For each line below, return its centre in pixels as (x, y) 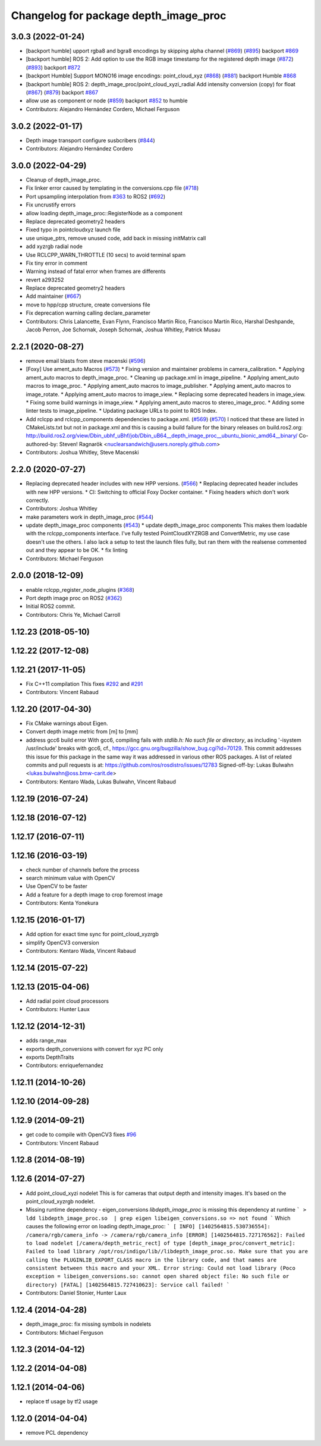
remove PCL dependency (57, 1433)
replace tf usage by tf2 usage (62, 1401)
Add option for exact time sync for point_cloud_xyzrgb (92, 934)
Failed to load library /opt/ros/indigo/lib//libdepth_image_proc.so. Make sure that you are (167, 1251)
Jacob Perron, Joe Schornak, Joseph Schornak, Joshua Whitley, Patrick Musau (123, 330)
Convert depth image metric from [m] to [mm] (82, 732)
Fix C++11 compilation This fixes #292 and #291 (84, 683)
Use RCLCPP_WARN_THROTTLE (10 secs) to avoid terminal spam (106, 255)
